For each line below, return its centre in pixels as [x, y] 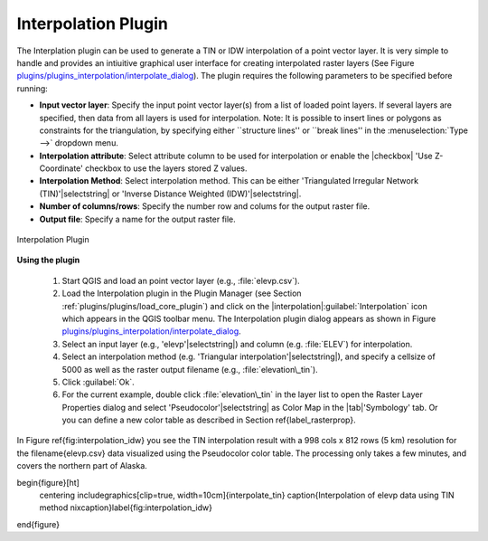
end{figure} [38, 524]
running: [33, 88]
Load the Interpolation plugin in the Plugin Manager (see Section [182, 293]
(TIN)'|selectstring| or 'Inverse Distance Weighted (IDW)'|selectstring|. [170, 194]
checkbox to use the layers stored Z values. [166, 168]
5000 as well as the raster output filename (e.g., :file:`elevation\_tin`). [190, 369]
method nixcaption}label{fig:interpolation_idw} [126, 508]
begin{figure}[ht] [48, 482]
